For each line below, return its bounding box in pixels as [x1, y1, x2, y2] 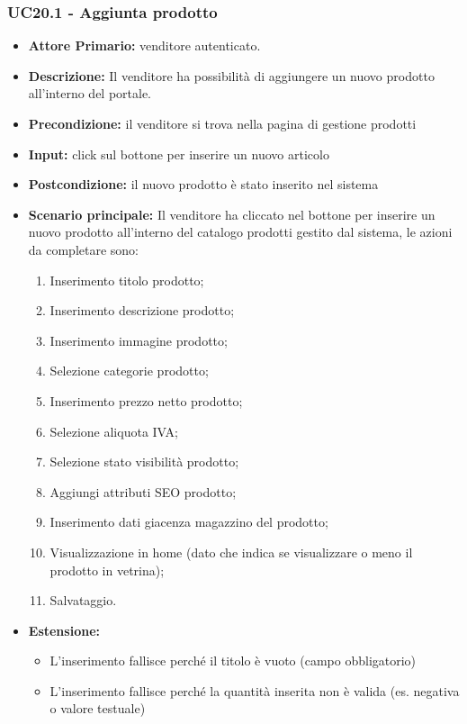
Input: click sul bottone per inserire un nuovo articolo [28, 144, 329, 163]
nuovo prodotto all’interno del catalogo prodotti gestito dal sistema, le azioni [28, 222, 453, 241]
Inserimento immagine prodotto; [49, 330, 228, 349]
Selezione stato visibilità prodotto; [49, 452, 239, 471]
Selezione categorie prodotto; [49, 361, 209, 380]
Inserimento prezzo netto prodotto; [49, 391, 243, 410]
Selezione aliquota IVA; [49, 421, 178, 440]
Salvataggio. [49, 591, 117, 610]
